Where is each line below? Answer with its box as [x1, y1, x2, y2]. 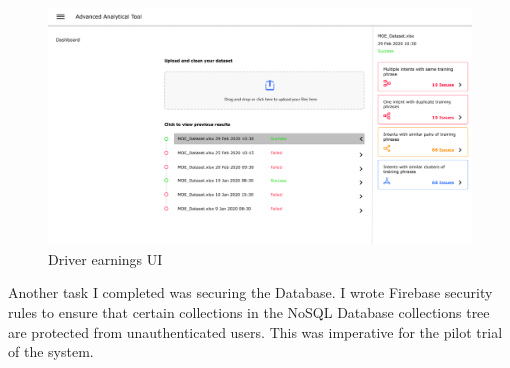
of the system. [8, 341, 94, 362]
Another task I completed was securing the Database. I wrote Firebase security [8, 282, 493, 303]
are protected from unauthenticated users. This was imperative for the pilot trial [8, 321, 503, 342]
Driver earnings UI [48, 248, 163, 269]
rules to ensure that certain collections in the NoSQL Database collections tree [8, 302, 490, 323]
